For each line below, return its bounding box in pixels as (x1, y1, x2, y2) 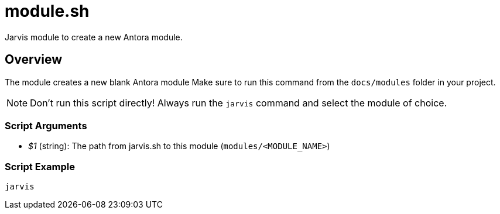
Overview (5, 52, 63, 67)
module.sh (5, 1, 90, 21)
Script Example (5, 160, 75, 172)
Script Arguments (5, 119, 87, 132)
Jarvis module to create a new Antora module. (5, 32, 183, 42)
